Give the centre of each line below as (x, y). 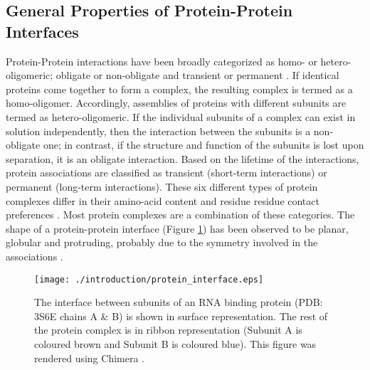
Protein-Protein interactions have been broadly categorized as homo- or (162, 61)
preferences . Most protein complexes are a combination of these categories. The (180, 215)
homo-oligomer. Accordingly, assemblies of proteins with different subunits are (176, 103)
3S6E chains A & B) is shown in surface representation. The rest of (181, 316)
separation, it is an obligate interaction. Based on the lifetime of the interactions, (183, 158)
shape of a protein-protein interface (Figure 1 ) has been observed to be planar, (177, 228)
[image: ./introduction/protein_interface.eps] (149, 279)
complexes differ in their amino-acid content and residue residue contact (163, 200)
